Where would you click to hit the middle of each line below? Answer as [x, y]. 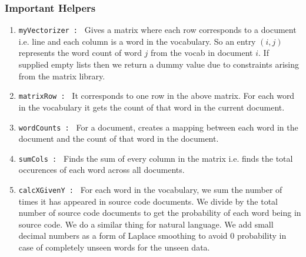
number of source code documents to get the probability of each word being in [160, 213]
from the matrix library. [62, 76]
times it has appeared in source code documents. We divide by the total [148, 201]
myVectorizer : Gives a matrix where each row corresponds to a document [157, 30]
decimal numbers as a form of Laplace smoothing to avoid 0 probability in [152, 236]
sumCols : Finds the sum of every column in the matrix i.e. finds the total [156, 158]
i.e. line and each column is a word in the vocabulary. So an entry [137, 41]
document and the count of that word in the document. [119, 138]
